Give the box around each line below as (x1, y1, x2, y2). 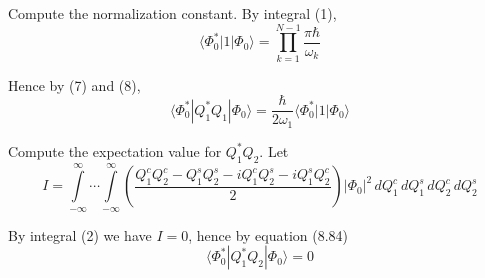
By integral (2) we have (8, 224, 152, 245)
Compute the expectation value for (8, 140, 222, 161)
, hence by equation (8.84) (188, 224, 349, 245)
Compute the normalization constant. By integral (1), (8, 3, 337, 23)
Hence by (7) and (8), (8, 74, 141, 95)
